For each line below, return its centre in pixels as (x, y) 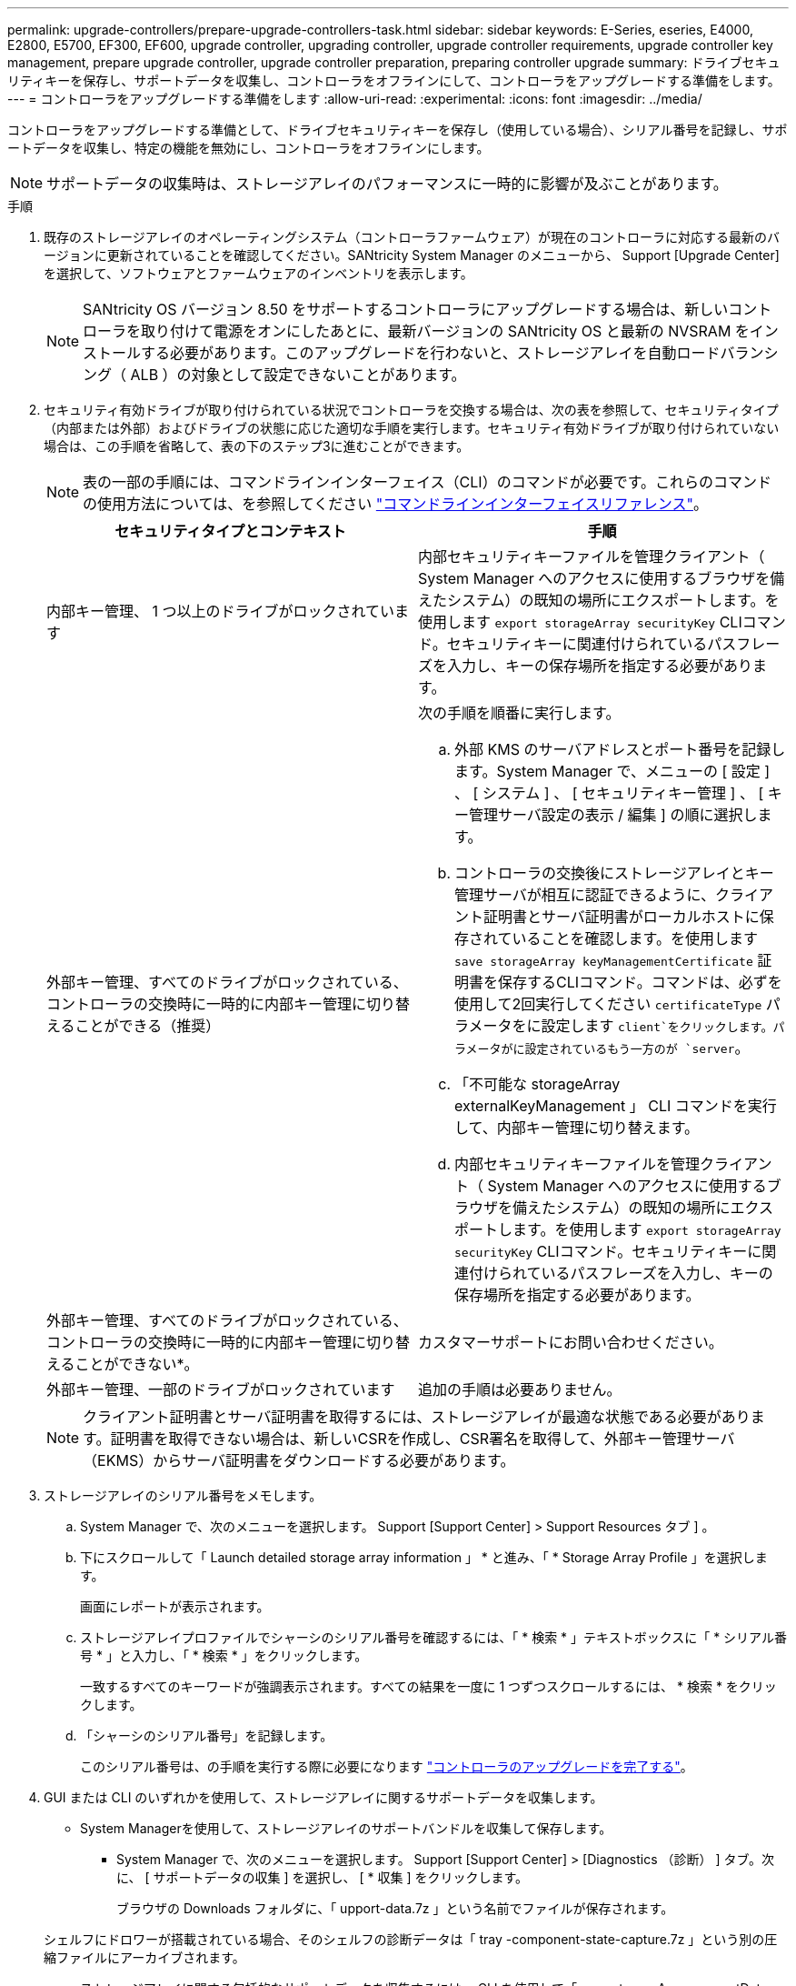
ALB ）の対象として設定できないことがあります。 (298, 375)
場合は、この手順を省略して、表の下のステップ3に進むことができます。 (257, 446)
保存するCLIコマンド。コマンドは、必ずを (640, 982)
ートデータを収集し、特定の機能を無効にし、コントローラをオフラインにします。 (249, 148)
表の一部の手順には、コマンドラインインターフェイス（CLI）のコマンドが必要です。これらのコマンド (428, 482)
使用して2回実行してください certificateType (608, 1004)
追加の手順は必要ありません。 (520, 1389)
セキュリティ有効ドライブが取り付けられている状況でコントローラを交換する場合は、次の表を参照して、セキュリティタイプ (411, 410)
